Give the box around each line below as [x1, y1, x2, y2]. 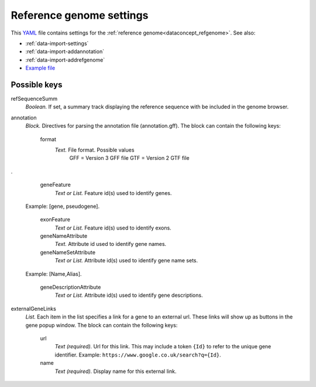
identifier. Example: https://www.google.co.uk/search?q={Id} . [54, 351, 222, 358]
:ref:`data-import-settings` [25, 40, 89, 47]
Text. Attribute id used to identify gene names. [54, 241, 167, 248]
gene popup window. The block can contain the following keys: [25, 321, 178, 328]
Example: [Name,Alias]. [25, 270, 82, 278]
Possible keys [11, 80, 63, 90]
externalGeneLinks [11, 305, 57, 312]
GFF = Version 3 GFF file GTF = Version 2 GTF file [69, 155, 190, 162]
